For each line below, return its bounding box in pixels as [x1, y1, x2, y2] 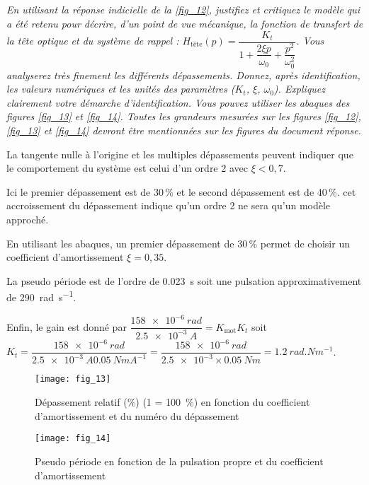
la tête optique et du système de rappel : [6, 33, 179, 48]
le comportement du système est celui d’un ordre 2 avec [6, 160, 248, 175]
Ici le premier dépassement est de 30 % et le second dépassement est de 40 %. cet [6, 184, 356, 199]
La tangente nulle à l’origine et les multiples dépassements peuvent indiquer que [6, 146, 353, 161]
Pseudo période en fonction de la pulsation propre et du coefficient [35, 453, 324, 468]
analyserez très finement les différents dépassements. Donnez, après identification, [6, 67, 361, 82]
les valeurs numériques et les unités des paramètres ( [6, 81, 235, 96]
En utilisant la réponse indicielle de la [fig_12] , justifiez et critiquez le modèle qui [6, 2, 361, 17]
